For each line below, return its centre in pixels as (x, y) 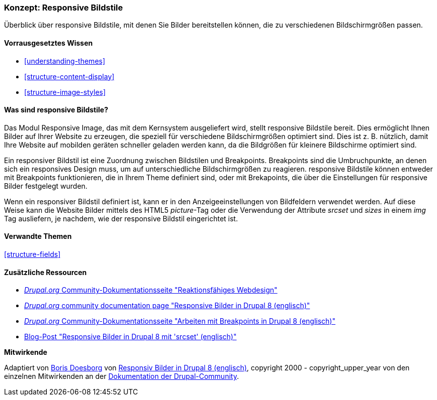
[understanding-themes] (65, 61)
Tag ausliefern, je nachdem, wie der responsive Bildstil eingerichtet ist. (121, 218)
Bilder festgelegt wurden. (46, 186)
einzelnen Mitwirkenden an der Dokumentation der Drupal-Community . (121, 376)
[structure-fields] (32, 254)
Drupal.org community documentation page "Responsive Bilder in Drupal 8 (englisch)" (167, 306)
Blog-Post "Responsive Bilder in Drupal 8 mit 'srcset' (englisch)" (130, 337)
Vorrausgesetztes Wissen (49, 43)
